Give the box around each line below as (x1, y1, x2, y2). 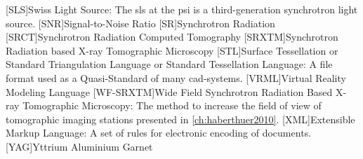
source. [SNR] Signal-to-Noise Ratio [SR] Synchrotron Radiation (6, 15, 275, 30)
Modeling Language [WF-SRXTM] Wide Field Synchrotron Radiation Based (6, 84, 333, 99)
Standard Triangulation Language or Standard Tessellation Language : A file (6, 57, 333, 71)
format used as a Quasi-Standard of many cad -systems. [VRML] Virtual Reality (6, 70, 346, 85)
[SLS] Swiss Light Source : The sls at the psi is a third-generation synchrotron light (6, 2, 358, 16)
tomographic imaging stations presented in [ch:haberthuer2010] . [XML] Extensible (6, 111, 355, 126)
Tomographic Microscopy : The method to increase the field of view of (22, 98, 322, 113)
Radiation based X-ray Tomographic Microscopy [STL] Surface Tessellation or (6, 43, 338, 57)
